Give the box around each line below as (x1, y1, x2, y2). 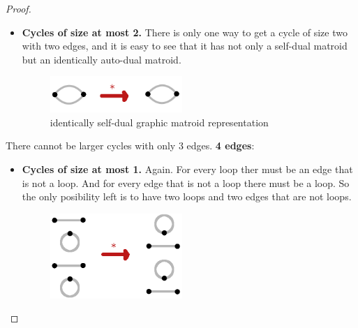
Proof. (6, 1, 31, 15)
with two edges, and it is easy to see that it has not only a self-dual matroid (22, 38, 348, 53)
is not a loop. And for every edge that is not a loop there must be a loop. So (22, 175, 350, 190)
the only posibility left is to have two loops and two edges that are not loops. (22, 189, 352, 204)
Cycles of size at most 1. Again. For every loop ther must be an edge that (22, 161, 353, 176)
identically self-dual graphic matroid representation (50, 114, 269, 129)
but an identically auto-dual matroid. (22, 52, 181, 66)
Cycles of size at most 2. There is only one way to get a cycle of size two (22, 24, 348, 39)
